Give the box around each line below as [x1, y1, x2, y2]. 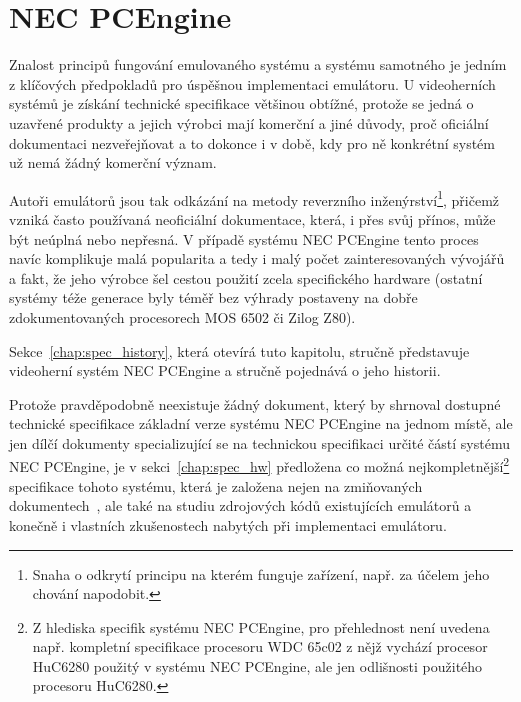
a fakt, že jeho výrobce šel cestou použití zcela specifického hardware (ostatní [9, 267, 483, 288]
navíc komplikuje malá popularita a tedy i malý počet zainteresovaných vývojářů [9, 248, 505, 269]
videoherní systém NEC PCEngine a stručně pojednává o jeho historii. [9, 360, 441, 381]
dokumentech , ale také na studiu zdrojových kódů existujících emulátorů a [9, 495, 472, 516]
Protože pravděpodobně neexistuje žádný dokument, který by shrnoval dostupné [9, 393, 501, 414]
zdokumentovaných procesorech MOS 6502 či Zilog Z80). [9, 306, 356, 327]
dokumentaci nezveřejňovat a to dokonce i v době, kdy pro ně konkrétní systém [9, 132, 495, 153]
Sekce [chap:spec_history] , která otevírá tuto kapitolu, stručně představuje [9, 340, 470, 361]
